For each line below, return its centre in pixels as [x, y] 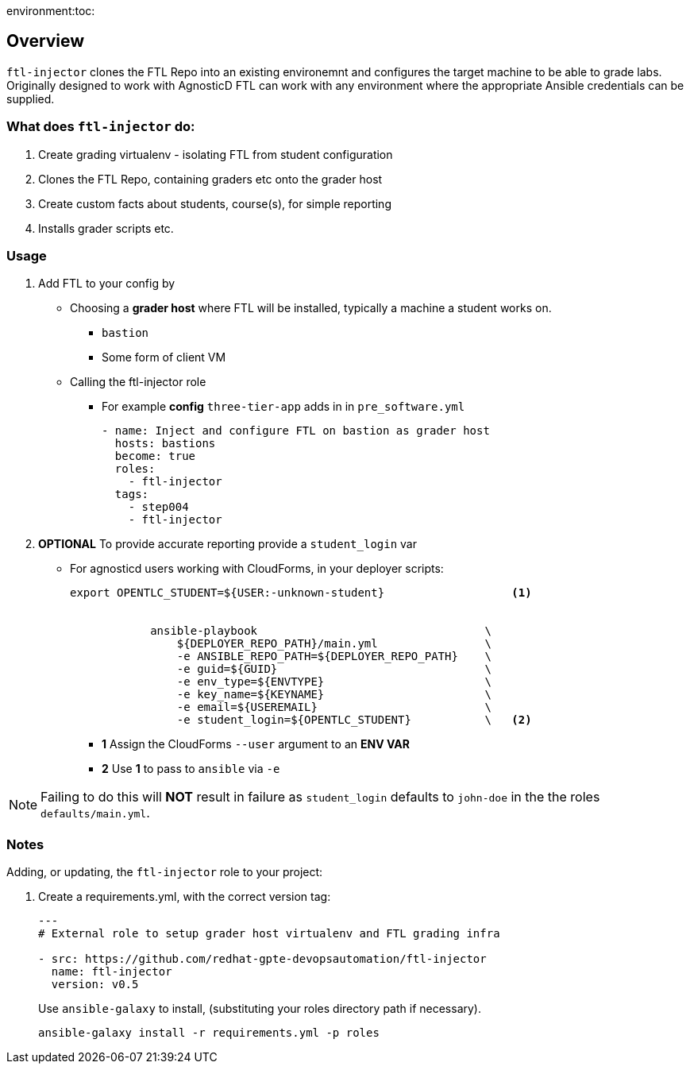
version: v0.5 [95, 985]
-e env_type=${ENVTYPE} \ [334, 682]
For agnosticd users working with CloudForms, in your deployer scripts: [257, 569]
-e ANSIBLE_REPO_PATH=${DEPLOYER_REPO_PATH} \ [334, 657]
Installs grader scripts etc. [106, 228]
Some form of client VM [164, 357]
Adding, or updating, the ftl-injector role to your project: [165, 872]
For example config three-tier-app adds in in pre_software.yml [283, 407]
